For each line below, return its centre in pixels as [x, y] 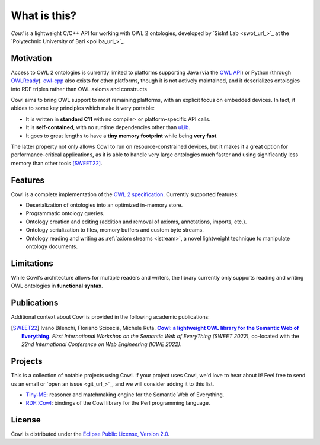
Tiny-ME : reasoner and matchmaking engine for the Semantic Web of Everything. [125, 395]
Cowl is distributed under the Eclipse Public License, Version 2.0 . [90, 434]
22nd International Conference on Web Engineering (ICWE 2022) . [102, 344]
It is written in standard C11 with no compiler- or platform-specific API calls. [118, 119]
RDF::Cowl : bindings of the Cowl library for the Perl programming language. [118, 403]
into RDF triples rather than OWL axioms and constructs [79, 89]
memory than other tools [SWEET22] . [57, 163]
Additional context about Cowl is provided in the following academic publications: [110, 317]
